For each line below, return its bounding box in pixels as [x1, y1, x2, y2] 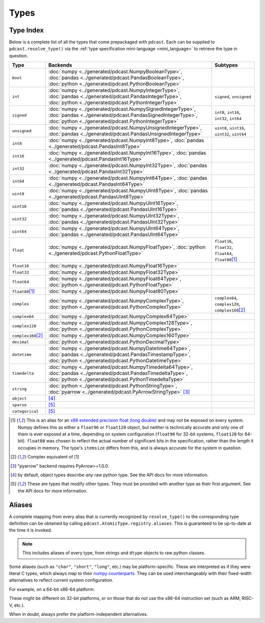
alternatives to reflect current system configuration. [9, 577, 114, 583]
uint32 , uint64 [214, 131, 247, 137]
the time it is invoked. [9, 527, 53, 533]
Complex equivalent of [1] [27, 454, 79, 460]
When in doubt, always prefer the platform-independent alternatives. [9, 611, 148, 617]
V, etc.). [9, 602, 25, 608]
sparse [12, 402, 27, 407]
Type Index [9, 26, 44, 34]
